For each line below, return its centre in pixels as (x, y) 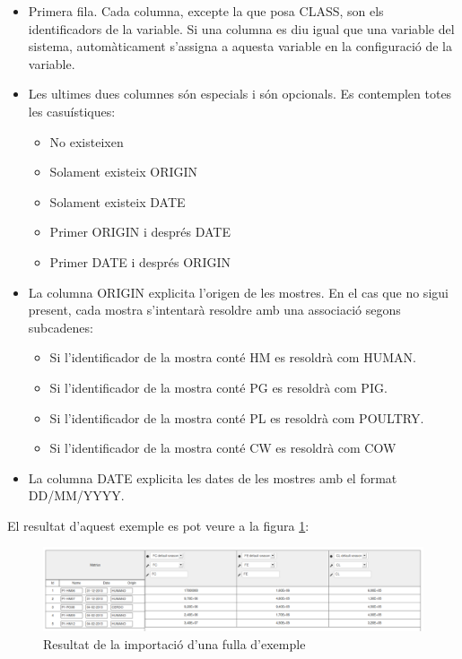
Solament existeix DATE (118, 201)
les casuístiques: (72, 111)
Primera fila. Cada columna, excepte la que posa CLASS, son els (206, 11)
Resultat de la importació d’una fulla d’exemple (174, 643)
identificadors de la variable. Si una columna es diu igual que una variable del (241, 28)
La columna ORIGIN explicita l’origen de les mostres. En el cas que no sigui (238, 292)
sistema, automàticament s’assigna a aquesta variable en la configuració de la (240, 46)
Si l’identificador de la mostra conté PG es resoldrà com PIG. (218, 387)
